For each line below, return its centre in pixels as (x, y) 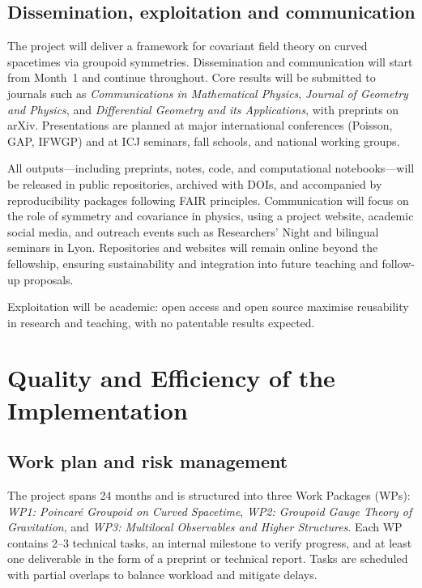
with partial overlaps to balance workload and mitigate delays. (162, 575)
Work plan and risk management (148, 461)
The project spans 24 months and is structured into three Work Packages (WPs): (209, 495)
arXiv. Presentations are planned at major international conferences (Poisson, (200, 125)
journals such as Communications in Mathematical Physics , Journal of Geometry (208, 93)
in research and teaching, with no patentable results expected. (161, 322)
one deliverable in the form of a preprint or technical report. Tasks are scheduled (208, 558)
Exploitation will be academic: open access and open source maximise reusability (208, 307)
